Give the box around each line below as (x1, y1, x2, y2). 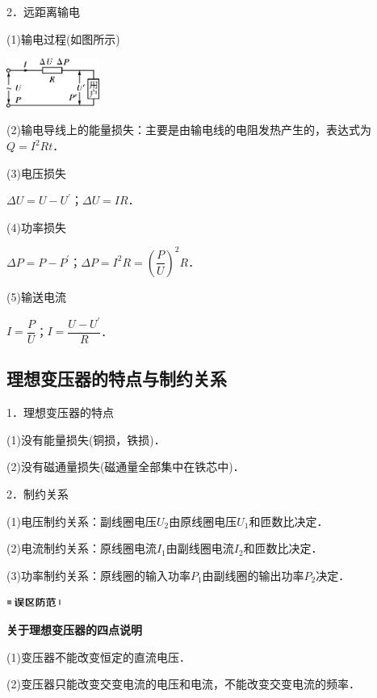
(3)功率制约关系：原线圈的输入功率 (6, 566, 191, 583)
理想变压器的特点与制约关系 (6, 366, 227, 391)
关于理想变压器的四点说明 (6, 621, 142, 638)
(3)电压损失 (6, 164, 66, 181)
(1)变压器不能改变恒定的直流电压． (6, 648, 191, 665)
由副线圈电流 (165, 540, 234, 557)
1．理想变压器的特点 (6, 404, 114, 421)
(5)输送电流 (6, 288, 66, 305)
